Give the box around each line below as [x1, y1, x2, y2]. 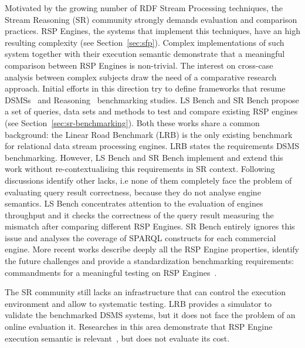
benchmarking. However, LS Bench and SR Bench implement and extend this [5, 151, 283, 163]
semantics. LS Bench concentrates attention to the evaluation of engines [5, 197, 263, 210]
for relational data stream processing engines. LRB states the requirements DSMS [5, 140, 300, 152]
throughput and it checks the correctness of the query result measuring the [5, 208, 274, 221]
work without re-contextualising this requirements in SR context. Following [5, 163, 275, 175]
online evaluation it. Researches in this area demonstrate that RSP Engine [5, 320, 273, 333]
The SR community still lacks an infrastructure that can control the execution [5, 286, 286, 298]
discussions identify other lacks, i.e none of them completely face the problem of [5, 174, 292, 186]
